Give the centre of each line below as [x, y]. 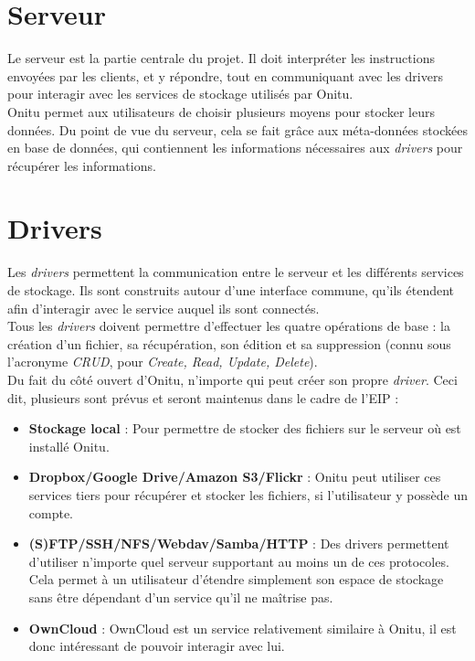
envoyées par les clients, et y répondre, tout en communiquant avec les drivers [225, 75]
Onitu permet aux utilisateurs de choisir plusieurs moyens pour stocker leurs [221, 111]
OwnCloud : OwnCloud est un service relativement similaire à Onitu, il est [243, 628]
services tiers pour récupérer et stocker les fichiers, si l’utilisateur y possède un [248, 494]
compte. [51, 512]
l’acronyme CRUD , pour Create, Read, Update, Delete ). [163, 362]
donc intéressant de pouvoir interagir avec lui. [157, 646]
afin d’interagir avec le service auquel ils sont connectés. [164, 308]
